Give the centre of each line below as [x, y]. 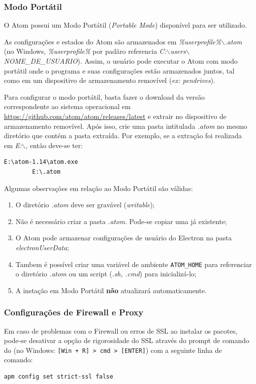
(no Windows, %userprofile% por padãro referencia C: [85, 51]
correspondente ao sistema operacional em [67, 106]
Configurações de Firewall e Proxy [74, 312]
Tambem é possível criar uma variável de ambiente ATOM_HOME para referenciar [134, 264]
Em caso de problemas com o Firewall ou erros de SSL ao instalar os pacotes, [121, 330]
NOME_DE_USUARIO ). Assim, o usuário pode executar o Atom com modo [121, 61]
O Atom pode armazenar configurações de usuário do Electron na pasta [124, 238]
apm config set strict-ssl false [59, 377]
